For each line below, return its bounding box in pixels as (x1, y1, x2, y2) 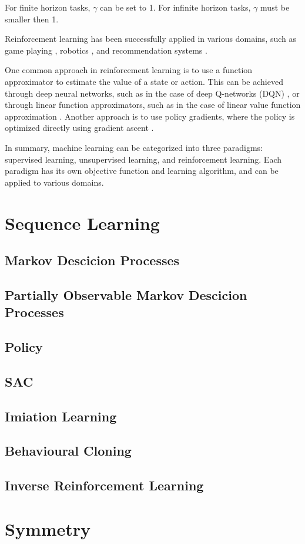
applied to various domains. (5, 176, 104, 188)
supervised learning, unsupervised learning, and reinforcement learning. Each (5, 153, 282, 165)
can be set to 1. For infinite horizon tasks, (100, 1, 251, 13)
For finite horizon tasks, (5, 1, 91, 13)
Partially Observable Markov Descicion (5, 285, 247, 304)
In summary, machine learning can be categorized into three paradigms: (5, 141, 263, 153)
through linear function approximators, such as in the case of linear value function (5, 98, 301, 111)
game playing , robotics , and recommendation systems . (5, 44, 207, 56)
